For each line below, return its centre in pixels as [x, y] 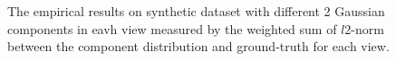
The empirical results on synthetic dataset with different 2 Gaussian [196, 11]
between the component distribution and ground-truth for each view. [198, 46]
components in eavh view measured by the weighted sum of [172, 28]
